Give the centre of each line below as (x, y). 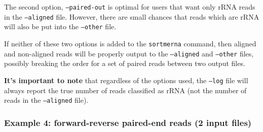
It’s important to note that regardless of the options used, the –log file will (126, 80)
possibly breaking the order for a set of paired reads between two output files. (125, 63)
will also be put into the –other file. (60, 26)
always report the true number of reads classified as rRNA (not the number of (125, 90)
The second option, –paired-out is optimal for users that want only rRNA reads (130, 7)
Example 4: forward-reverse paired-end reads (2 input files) (128, 122)
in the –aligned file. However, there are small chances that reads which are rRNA (132, 16)
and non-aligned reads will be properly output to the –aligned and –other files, (129, 53)
